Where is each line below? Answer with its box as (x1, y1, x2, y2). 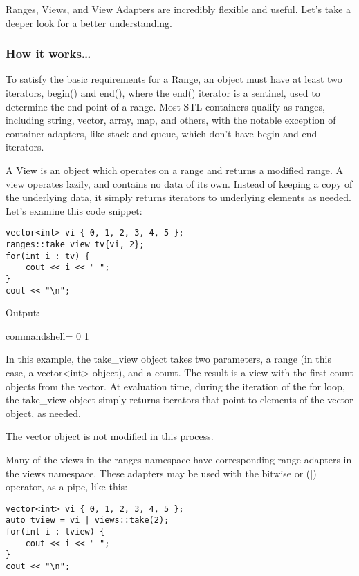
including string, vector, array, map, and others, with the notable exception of (6, 113, 336, 127)
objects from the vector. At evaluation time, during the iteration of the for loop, (6, 378, 345, 393)
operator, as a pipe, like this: (6, 479, 128, 494)
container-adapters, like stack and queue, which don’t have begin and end (6, 126, 317, 140)
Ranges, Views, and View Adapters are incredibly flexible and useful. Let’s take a (6, 2, 351, 16)
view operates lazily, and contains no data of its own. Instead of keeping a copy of (6, 176, 353, 191)
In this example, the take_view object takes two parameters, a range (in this (6, 352, 331, 366)
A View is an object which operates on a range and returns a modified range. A (6, 162, 344, 177)
